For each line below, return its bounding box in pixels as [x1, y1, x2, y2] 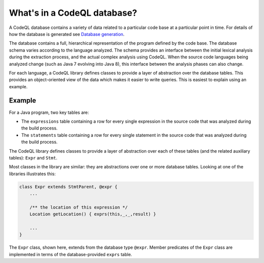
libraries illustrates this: [9, 171, 56, 177]
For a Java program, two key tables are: [9, 109, 89, 115]
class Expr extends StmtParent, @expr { [19, 184, 117, 189]
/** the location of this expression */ [29, 204, 128, 210]
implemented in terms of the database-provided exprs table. [9, 251, 132, 257]
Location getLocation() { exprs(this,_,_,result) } [29, 211, 156, 217]
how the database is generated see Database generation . [9, 31, 125, 37]
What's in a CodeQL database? [9, 7, 137, 18]
